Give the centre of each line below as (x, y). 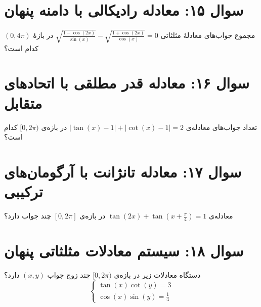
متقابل (23, 102)
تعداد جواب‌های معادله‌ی (222, 127)
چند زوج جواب (69, 275)
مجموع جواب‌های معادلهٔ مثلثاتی (208, 35)
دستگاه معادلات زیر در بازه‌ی (157, 275)
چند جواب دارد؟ (28, 216)
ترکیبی (24, 191)
